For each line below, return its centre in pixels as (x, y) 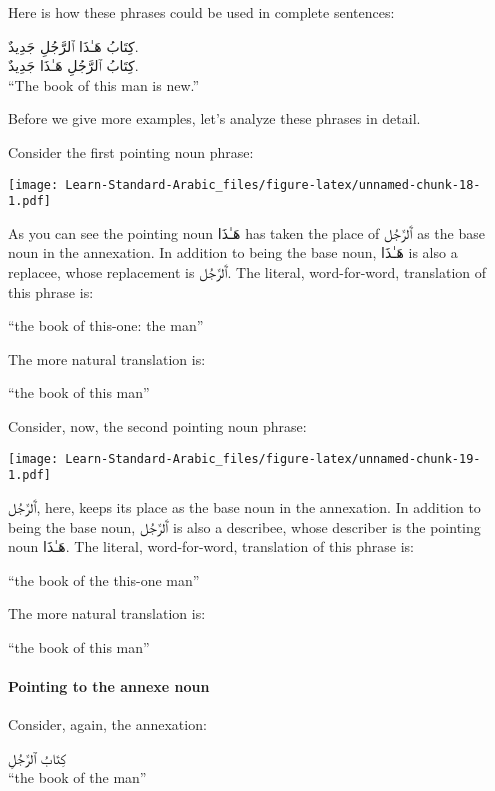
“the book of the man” (77, 777)
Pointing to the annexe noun (109, 686)
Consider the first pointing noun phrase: (131, 151)
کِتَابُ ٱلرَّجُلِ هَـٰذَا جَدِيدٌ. (73, 65)
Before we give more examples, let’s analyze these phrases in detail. (214, 118)
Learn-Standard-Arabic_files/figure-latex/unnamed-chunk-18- (273, 184)
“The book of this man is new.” (104, 84)
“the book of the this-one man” (104, 579)
